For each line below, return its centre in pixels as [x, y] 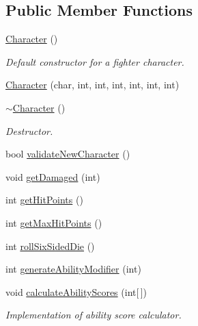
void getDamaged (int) [53, 176]
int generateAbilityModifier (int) [73, 269]
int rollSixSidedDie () [50, 246]
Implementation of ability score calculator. [94, 315]
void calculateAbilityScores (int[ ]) [76, 291]
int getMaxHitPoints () [54, 222]
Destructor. [29, 130]
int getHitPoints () [44, 200]
